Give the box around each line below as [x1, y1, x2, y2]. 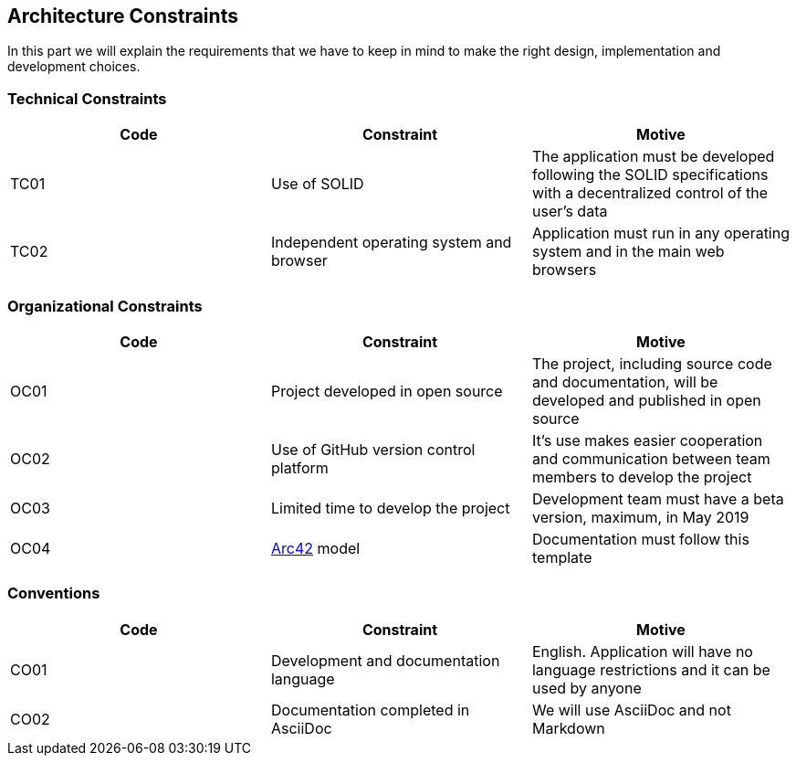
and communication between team [531, 449, 770, 468]
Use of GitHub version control [270, 440, 476, 459]
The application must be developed [531, 147, 775, 166]
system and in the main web [531, 242, 725, 261]
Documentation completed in [270, 700, 470, 719]
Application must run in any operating [531, 224, 791, 243]
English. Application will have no [531, 641, 753, 661]
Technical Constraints [7, 89, 167, 108]
